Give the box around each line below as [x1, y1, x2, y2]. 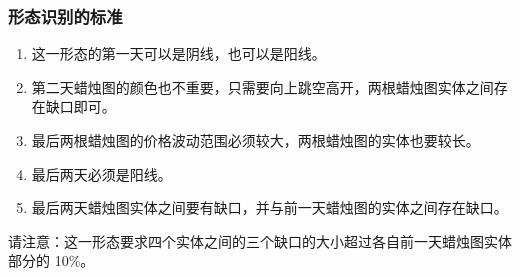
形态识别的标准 [8, 3, 123, 28]
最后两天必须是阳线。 [31, 163, 172, 184]
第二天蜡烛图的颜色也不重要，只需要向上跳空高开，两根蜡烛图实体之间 [31, 76, 494, 97]
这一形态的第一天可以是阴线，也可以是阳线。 [31, 43, 326, 64]
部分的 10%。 [8, 250, 95, 271]
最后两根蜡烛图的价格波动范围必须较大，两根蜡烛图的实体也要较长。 [31, 130, 480, 150]
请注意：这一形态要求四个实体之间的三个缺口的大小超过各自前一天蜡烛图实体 [8, 230, 512, 251]
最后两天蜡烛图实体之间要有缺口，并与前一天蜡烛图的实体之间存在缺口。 [31, 197, 508, 218]
